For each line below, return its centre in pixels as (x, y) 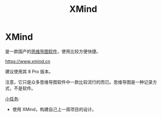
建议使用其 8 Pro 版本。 (29, 71)
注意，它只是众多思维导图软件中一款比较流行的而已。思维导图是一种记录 (79, 82)
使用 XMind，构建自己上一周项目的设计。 (54, 109)
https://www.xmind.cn (28, 61)
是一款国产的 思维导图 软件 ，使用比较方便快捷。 (53, 51)
